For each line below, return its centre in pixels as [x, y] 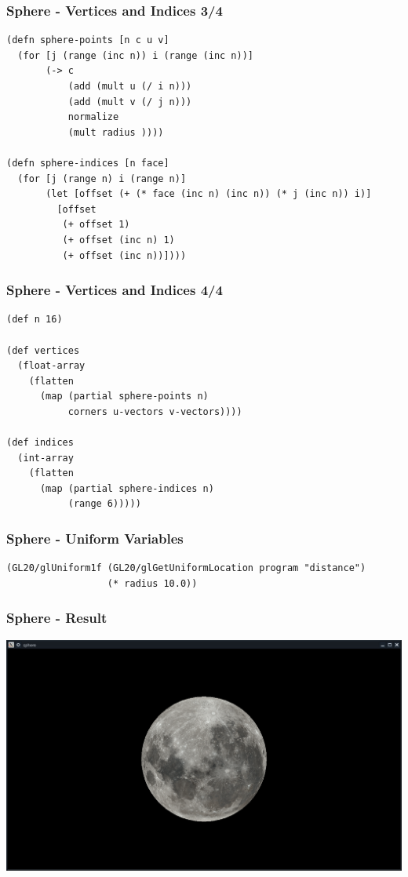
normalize [93, 117]
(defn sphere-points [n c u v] [88, 40]
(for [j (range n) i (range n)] [102, 178]
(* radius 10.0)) [152, 583]
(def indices [40, 443]
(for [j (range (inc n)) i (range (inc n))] [135, 55]
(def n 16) [35, 320]
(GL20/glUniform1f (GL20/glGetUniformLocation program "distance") [186, 568]
